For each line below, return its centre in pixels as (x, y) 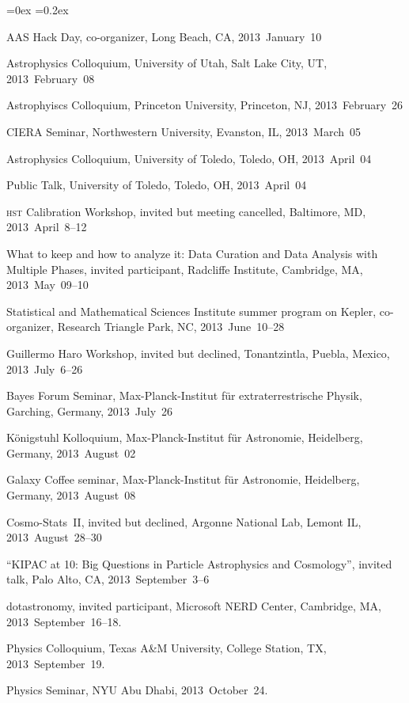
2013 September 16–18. (64, 621)
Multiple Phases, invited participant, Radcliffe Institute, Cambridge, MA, (185, 269)
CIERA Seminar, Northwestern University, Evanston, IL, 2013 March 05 (184, 131)
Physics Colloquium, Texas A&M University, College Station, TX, (167, 648)
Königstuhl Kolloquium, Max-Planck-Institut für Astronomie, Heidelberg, (185, 437)
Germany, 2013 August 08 (71, 495)
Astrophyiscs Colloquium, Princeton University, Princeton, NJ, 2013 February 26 (205, 105)
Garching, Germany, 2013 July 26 (90, 410)
